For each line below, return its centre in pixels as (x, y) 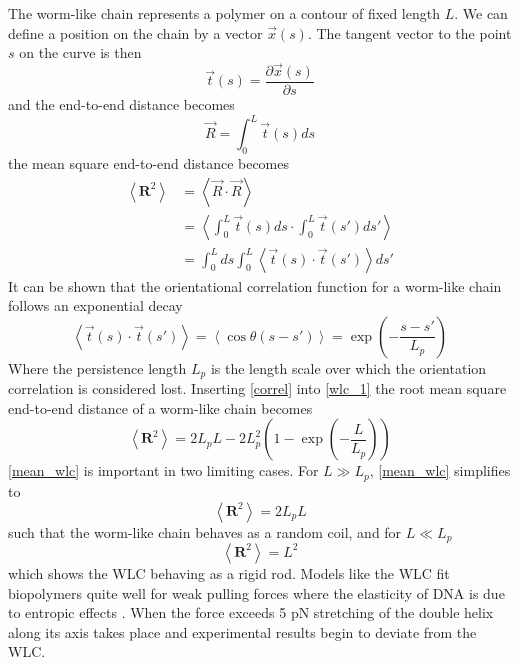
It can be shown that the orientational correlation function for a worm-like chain (255, 285)
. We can (481, 13)
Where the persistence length (97, 367)
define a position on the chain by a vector (135, 32)
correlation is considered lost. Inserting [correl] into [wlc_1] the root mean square (257, 388)
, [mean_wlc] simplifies (440, 470)
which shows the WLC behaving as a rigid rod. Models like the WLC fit (229, 572)
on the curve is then (80, 52)
